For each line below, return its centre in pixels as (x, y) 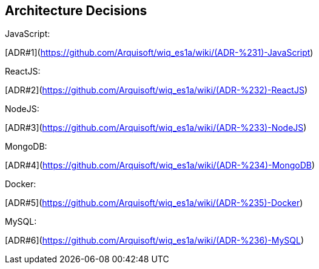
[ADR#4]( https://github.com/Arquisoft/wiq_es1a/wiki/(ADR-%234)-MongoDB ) (160, 165)
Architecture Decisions (76, 11)
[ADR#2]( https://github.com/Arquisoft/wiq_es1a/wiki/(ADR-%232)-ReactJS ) (156, 90)
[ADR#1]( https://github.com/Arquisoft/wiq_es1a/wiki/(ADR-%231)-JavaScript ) (159, 53)
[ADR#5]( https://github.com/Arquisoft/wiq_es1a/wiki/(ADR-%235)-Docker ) (154, 203)
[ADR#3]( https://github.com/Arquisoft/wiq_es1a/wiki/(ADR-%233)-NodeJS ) (156, 128)
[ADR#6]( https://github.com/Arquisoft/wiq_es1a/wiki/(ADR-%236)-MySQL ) (154, 241)
